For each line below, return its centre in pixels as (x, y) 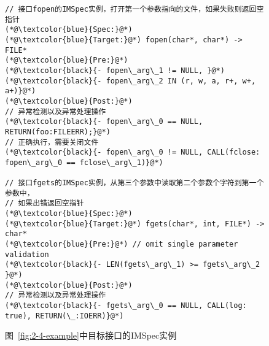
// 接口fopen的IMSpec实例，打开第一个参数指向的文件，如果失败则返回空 (134, 9)
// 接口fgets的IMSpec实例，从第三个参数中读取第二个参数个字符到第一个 (134, 183)
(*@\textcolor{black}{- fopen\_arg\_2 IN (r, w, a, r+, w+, (131, 81)
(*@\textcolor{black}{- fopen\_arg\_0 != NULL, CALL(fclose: (133, 152)
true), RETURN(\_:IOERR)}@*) (64, 316)
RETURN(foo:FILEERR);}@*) (58, 132)
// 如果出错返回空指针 (45, 203)
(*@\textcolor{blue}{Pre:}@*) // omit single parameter (122, 244)
